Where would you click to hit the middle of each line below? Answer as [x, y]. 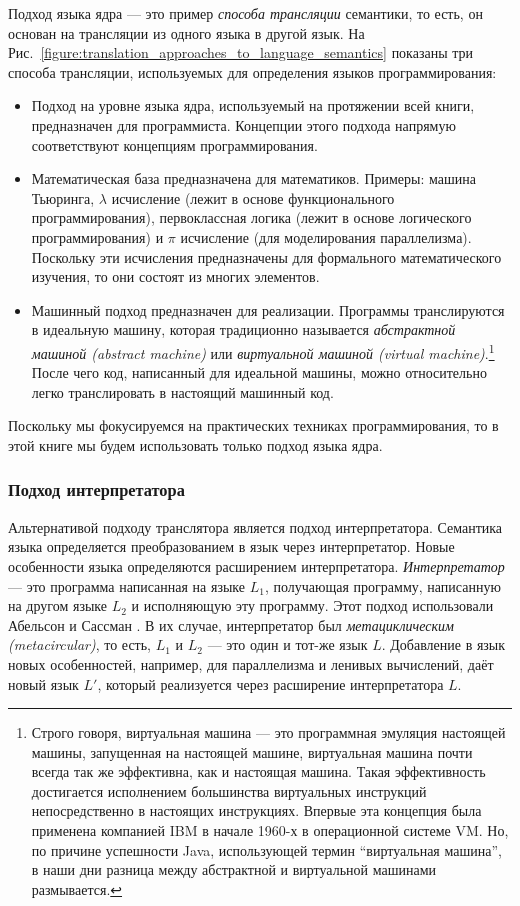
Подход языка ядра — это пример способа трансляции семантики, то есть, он [245, 13]
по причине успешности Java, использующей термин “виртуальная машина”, [266, 849]
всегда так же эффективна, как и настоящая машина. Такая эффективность [258, 771]
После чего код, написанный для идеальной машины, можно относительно [259, 372]
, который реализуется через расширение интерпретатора [270, 683]
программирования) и [97, 236]
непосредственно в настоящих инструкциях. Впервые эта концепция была [256, 810]
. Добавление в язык [443, 644]
